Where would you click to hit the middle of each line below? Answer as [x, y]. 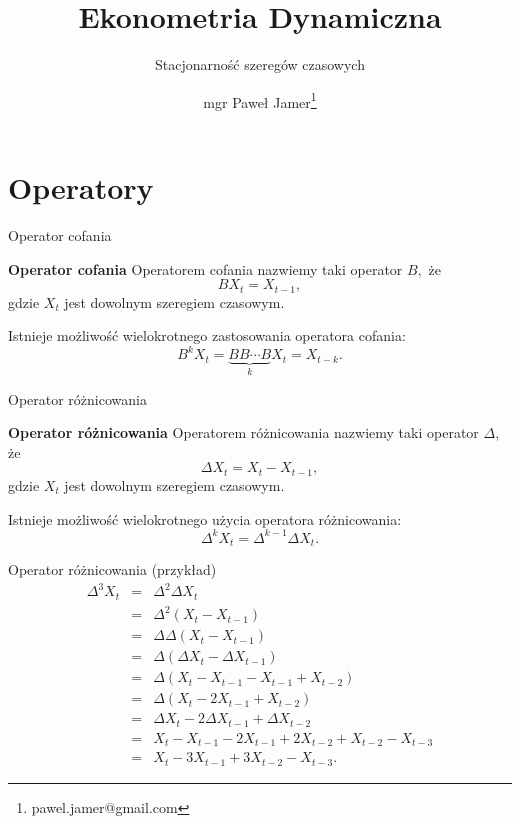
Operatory [81, 186]
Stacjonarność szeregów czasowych [260, 64]
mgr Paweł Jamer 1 [260, 100]
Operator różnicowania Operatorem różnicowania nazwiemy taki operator [243, 432]
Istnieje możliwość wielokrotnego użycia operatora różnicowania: [205, 518]
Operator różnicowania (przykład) [112, 569]
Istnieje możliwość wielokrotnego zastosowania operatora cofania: [207, 335]
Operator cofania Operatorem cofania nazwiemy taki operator [205, 268]
